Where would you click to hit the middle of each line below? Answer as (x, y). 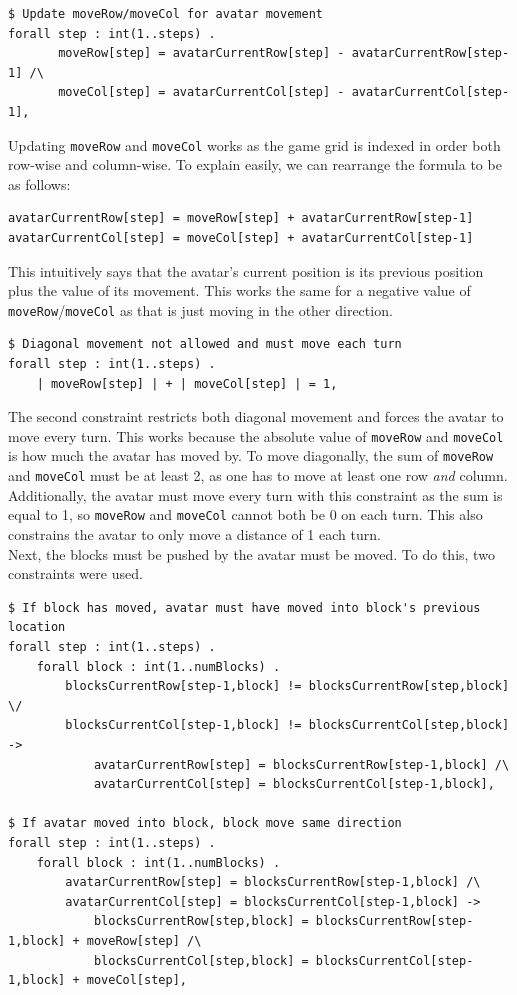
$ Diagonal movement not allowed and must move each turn (205, 344)
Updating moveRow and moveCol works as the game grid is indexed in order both (254, 144)
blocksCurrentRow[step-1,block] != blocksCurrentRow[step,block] (287, 686)
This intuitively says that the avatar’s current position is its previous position (246, 270)
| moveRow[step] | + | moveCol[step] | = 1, (187, 383)
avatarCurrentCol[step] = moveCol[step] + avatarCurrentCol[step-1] (241, 238)
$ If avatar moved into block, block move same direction (205, 823)
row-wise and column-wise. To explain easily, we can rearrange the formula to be (255, 164)
